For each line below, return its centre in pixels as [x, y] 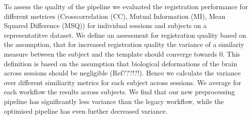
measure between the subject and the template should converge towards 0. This [122, 53]
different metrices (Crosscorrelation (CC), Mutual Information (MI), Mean [115, 16]
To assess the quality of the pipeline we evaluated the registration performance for [126, 6]
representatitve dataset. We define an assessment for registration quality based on [125, 35]
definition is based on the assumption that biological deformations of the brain [121, 63]
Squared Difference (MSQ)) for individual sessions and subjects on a [105, 25]
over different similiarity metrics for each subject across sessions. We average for [123, 82]
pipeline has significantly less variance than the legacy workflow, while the [114, 101]
